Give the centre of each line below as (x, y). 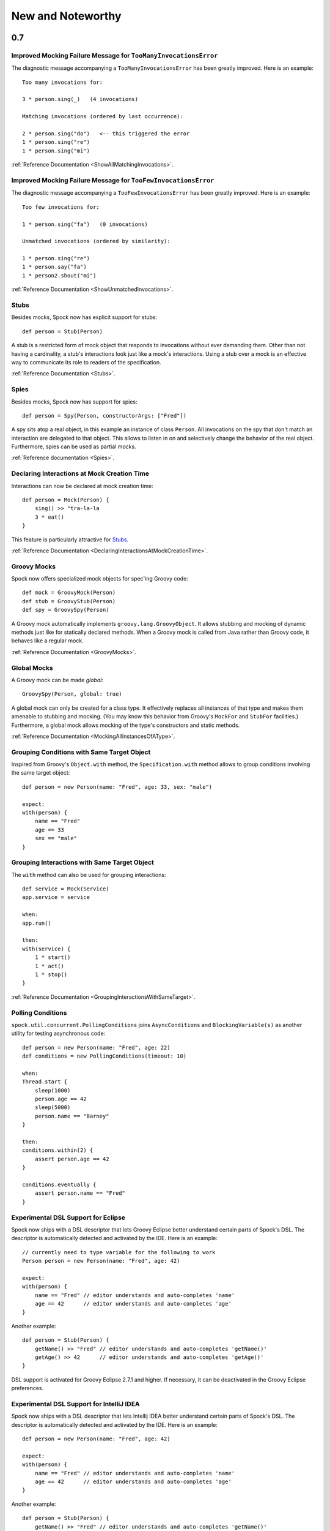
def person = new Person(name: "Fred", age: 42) (96, 1439)
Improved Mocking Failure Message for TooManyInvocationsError (115, 55)
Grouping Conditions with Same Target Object (81, 752)
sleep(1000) (53, 1090)
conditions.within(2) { (58, 1150)
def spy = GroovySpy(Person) (66, 610)
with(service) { (46, 949)
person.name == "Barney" (72, 1116)
